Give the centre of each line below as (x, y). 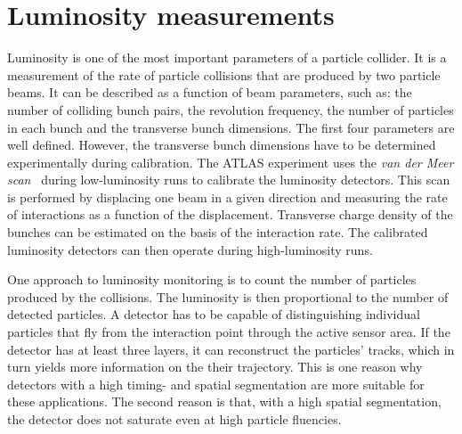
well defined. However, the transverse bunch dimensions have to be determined (222, 145)
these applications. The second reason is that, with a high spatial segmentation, (224, 401)
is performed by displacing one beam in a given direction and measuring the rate (227, 197)
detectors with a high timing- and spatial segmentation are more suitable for (216, 384)
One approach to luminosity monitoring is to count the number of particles (212, 279)
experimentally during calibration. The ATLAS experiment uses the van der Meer (231, 162)
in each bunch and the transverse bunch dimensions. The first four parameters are (231, 127)
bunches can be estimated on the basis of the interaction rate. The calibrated (218, 232)
